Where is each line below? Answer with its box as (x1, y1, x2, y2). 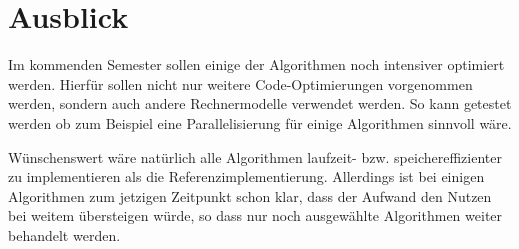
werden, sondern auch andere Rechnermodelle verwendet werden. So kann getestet (8, 93, 512, 114)
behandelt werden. (8, 224, 121, 245)
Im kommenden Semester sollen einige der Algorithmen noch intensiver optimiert (8, 54, 505, 75)
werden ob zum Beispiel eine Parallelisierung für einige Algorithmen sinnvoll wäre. (8, 112, 512, 133)
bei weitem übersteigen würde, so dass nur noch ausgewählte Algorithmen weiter (8, 205, 503, 226)
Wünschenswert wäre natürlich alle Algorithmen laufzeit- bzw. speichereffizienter (8, 146, 502, 167)
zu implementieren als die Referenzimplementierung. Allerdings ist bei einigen (8, 166, 485, 187)
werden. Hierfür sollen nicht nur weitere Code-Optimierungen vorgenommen (8, 73, 473, 94)
